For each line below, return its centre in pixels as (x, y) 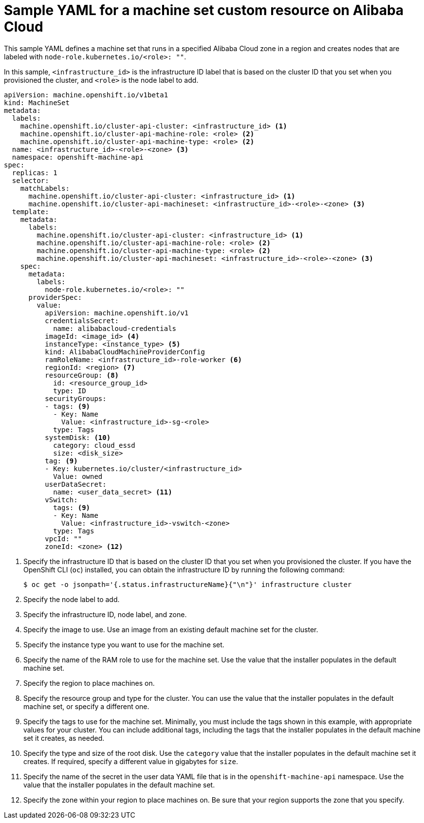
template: (30, 211)
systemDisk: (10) (78, 437)
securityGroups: (76, 398)
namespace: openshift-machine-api (78, 157)
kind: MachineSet (37, 102)
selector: (30, 180)
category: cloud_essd (94, 445)
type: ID (70, 391)
